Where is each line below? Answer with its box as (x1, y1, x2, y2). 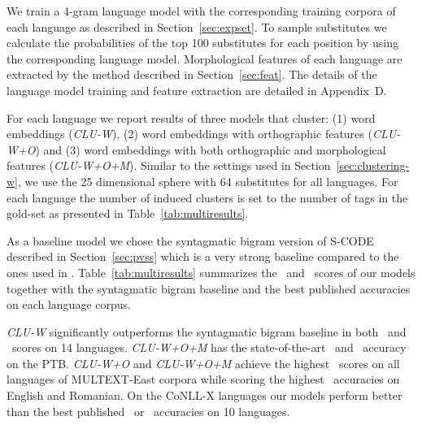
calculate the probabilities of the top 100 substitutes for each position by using (7, 34, 399, 51)
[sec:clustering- (336, 157, 410, 174)
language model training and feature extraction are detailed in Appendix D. (7, 81, 387, 98)
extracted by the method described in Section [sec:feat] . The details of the (7, 66, 377, 83)
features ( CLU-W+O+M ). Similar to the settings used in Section (7, 157, 331, 174)
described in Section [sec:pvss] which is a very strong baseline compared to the (7, 248, 399, 265)
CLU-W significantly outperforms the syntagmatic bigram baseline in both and (7, 323, 407, 340)
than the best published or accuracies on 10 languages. (7, 402, 290, 419)
